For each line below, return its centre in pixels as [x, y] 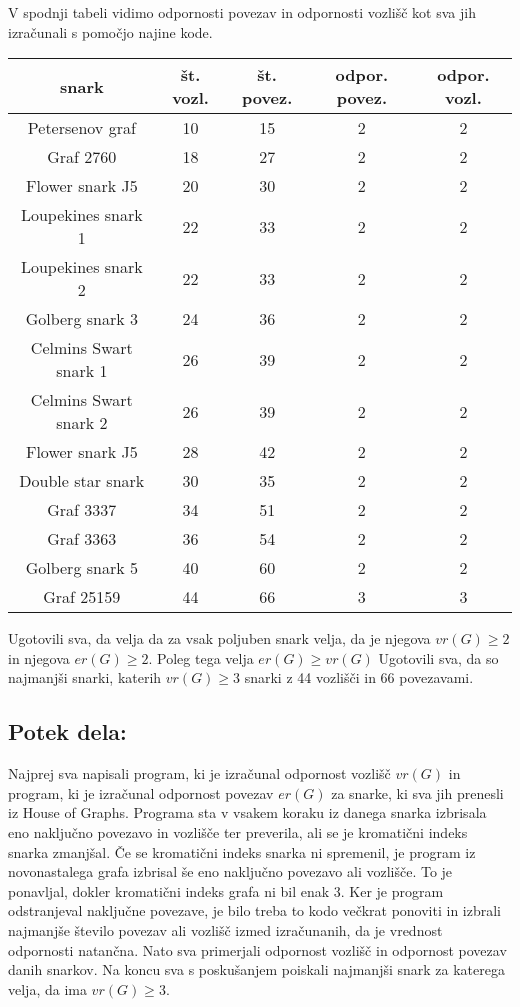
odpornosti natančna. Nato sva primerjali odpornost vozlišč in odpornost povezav [257, 949]
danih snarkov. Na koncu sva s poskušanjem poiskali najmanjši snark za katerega [256, 969]
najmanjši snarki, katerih [85, 677]
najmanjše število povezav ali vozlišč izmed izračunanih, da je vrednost [225, 929]
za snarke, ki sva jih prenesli [417, 792]
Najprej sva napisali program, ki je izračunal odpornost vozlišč [199, 773]
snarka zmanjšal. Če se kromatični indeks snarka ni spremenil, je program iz [242, 851]
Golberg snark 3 [81, 319]
